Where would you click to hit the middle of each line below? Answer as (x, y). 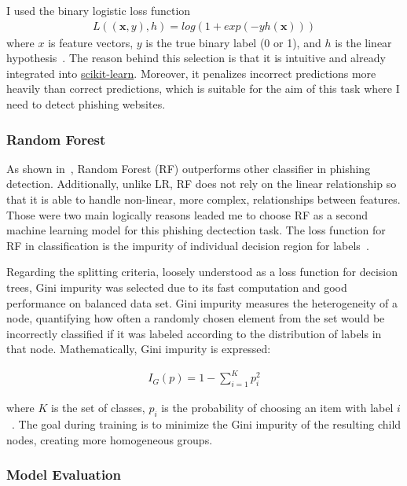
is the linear (363, 42)
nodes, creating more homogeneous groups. (110, 439)
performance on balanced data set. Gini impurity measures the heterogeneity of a (202, 302)
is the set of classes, (98, 408)
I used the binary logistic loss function (99, 10)
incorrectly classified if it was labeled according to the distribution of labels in (194, 333)
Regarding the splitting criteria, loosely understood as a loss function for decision (202, 272)
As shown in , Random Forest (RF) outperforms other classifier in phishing (189, 168)
